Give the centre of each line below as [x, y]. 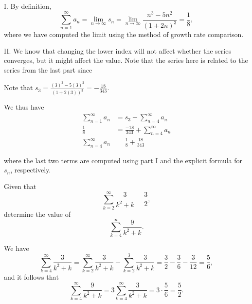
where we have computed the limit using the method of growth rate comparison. [124, 34]
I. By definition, [28, 6]
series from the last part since [48, 69]
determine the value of [37, 214]
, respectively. [31, 170]
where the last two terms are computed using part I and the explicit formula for [123, 160]
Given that [20, 186]
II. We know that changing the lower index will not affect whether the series [117, 50]
